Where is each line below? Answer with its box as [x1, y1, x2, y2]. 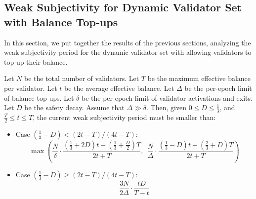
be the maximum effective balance [147, 73, 251, 83]
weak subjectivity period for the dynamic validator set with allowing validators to [4, 47, 252, 57]
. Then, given [146, 102, 186, 113]
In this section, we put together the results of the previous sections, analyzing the [4, 37, 251, 47]
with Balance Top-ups [4, 14, 118, 29]
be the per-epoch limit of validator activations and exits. [81, 92, 253, 103]
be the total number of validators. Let [24, 73, 139, 83]
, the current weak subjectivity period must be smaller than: [33, 112, 216, 122]
